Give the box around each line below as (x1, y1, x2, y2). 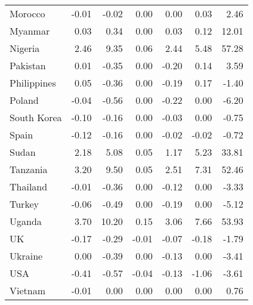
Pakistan (10, 58, 46, 72)
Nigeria (10, 41, 40, 55)
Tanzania (10, 162, 48, 176)
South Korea (10, 110, 62, 124)
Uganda (10, 214, 42, 228)
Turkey (10, 197, 39, 211)
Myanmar (10, 24, 50, 38)
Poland (10, 93, 39, 107)
